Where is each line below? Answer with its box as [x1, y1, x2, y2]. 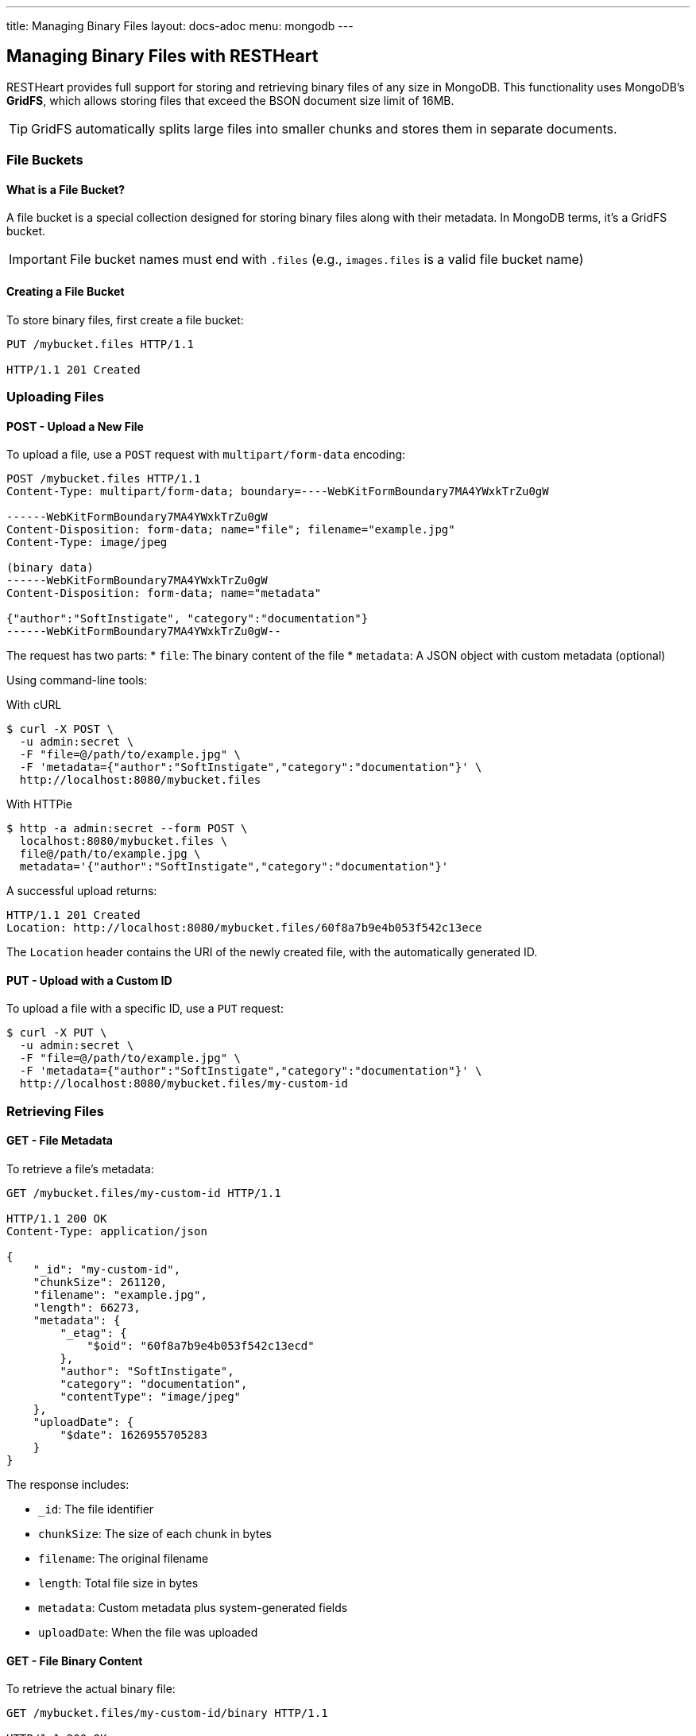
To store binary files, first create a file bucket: [6, 312, 244, 327]
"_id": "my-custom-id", [33, 1263, 181, 1277]
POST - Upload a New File [6, 419, 144, 433]
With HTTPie [6, 797, 72, 812]
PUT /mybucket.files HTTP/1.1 [6, 337, 195, 351]
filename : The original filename [38, 1552, 209, 1566]
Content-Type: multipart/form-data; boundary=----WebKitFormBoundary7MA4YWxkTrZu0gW [6, 485, 549, 498]
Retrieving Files [6, 1102, 104, 1119]
